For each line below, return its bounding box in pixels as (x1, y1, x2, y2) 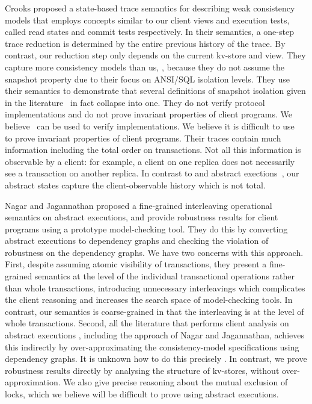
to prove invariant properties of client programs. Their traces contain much (5, 131, 281, 144)
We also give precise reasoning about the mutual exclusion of (63, 376, 288, 388)
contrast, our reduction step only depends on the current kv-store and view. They (5, 49, 306, 61)
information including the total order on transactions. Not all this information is (5, 143, 301, 156)
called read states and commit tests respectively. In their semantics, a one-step (5, 25, 294, 38)
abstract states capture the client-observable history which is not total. (5, 178, 266, 191)
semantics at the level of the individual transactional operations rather (34, 270, 295, 282)
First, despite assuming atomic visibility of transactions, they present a (5, 258, 267, 270)
